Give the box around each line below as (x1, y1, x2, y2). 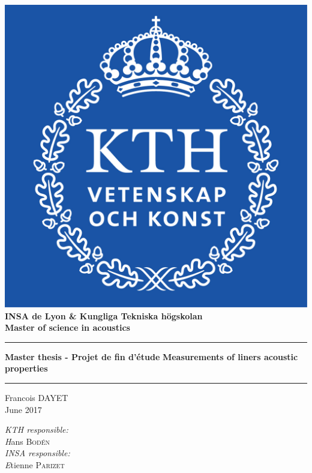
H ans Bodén (5, 435, 50, 447)
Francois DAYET (5, 391, 68, 403)
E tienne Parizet (5, 458, 65, 471)
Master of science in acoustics (5, 321, 130, 334)
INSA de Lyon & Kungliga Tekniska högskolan (5, 309, 203, 322)
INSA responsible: (5, 447, 70, 459)
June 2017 (5, 403, 42, 415)
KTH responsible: (5, 423, 68, 436)
